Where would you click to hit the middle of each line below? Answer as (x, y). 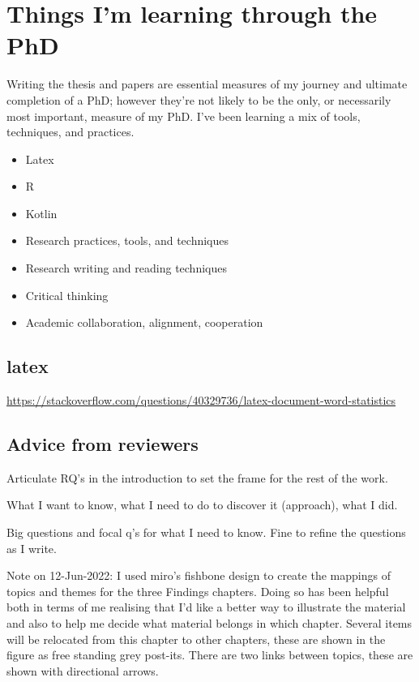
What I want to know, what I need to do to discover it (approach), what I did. (202, 505)
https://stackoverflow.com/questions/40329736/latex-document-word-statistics (201, 400)
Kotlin (41, 213)
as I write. (32, 548)
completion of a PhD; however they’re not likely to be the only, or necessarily (199, 99)
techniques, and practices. (71, 132)
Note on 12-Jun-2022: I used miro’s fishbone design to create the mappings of (199, 575)
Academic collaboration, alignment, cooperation (144, 322)
